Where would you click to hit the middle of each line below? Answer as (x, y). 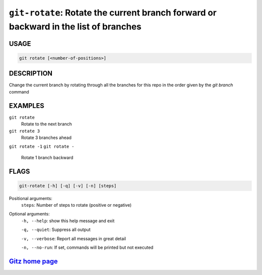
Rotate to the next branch (47, 124)
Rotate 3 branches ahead (46, 137)
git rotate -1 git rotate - (42, 147)
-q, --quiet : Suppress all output (56, 229)
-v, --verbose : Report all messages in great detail (74, 238)
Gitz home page (33, 261)
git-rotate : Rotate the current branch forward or (113, 13)
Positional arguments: (31, 198)
